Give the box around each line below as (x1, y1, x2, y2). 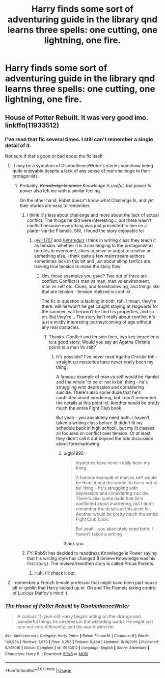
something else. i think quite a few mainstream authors (34, 253, 145, 259)
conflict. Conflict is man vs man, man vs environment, (41, 278, 151, 284)
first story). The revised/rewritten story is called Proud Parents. (27, 560, 155, 566)
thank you (63, 540, 84, 546)
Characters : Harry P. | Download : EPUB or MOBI (5, 651, 88, 657)
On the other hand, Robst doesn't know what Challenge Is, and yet (19, 197, 154, 203)
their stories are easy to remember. (19, 203, 91, 208)
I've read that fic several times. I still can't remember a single (5, 136, 153, 143)
